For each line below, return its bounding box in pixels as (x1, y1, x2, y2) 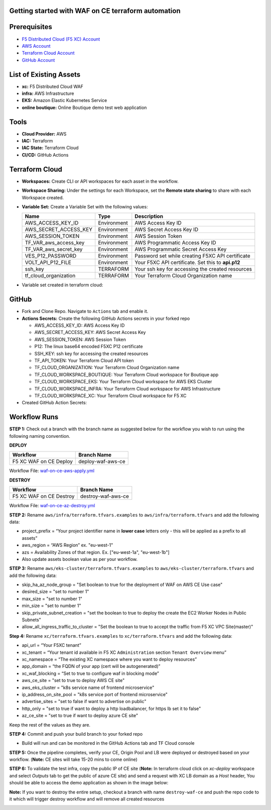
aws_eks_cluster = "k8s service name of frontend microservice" (22, 684, 155, 690)
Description (134, 213, 163, 220)
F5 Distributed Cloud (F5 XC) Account (22, 36, 100, 42)
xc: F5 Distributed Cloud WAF (22, 83, 84, 89)
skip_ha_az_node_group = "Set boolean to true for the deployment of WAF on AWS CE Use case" (22, 582, 223, 588)
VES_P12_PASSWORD (25, 253, 77, 260)
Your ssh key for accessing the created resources (134, 266, 252, 273)
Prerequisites (9, 23, 52, 31)
